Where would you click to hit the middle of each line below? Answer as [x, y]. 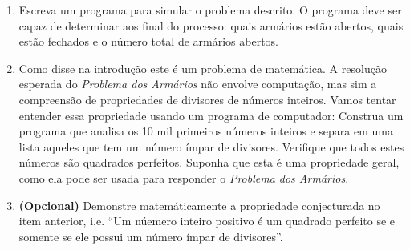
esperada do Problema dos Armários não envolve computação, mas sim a [198, 84]
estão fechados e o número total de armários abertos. [148, 41]
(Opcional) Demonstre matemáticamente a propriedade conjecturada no [199, 205]
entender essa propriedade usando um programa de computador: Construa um [211, 115]
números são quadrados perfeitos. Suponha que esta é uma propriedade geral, [209, 162]
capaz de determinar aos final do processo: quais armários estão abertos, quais [211, 25]
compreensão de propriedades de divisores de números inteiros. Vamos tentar [207, 99]
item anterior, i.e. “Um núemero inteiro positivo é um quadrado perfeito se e [207, 221]
